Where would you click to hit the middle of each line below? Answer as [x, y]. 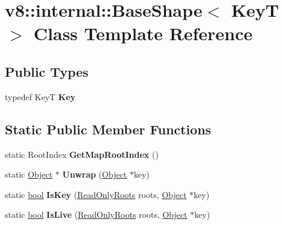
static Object [29, 174]
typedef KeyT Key [40, 96]
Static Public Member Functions [108, 129]
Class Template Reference [143, 33]
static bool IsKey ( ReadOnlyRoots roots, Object [96, 194]
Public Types [47, 71]
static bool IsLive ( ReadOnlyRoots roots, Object [96, 214]
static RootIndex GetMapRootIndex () [82, 154]
